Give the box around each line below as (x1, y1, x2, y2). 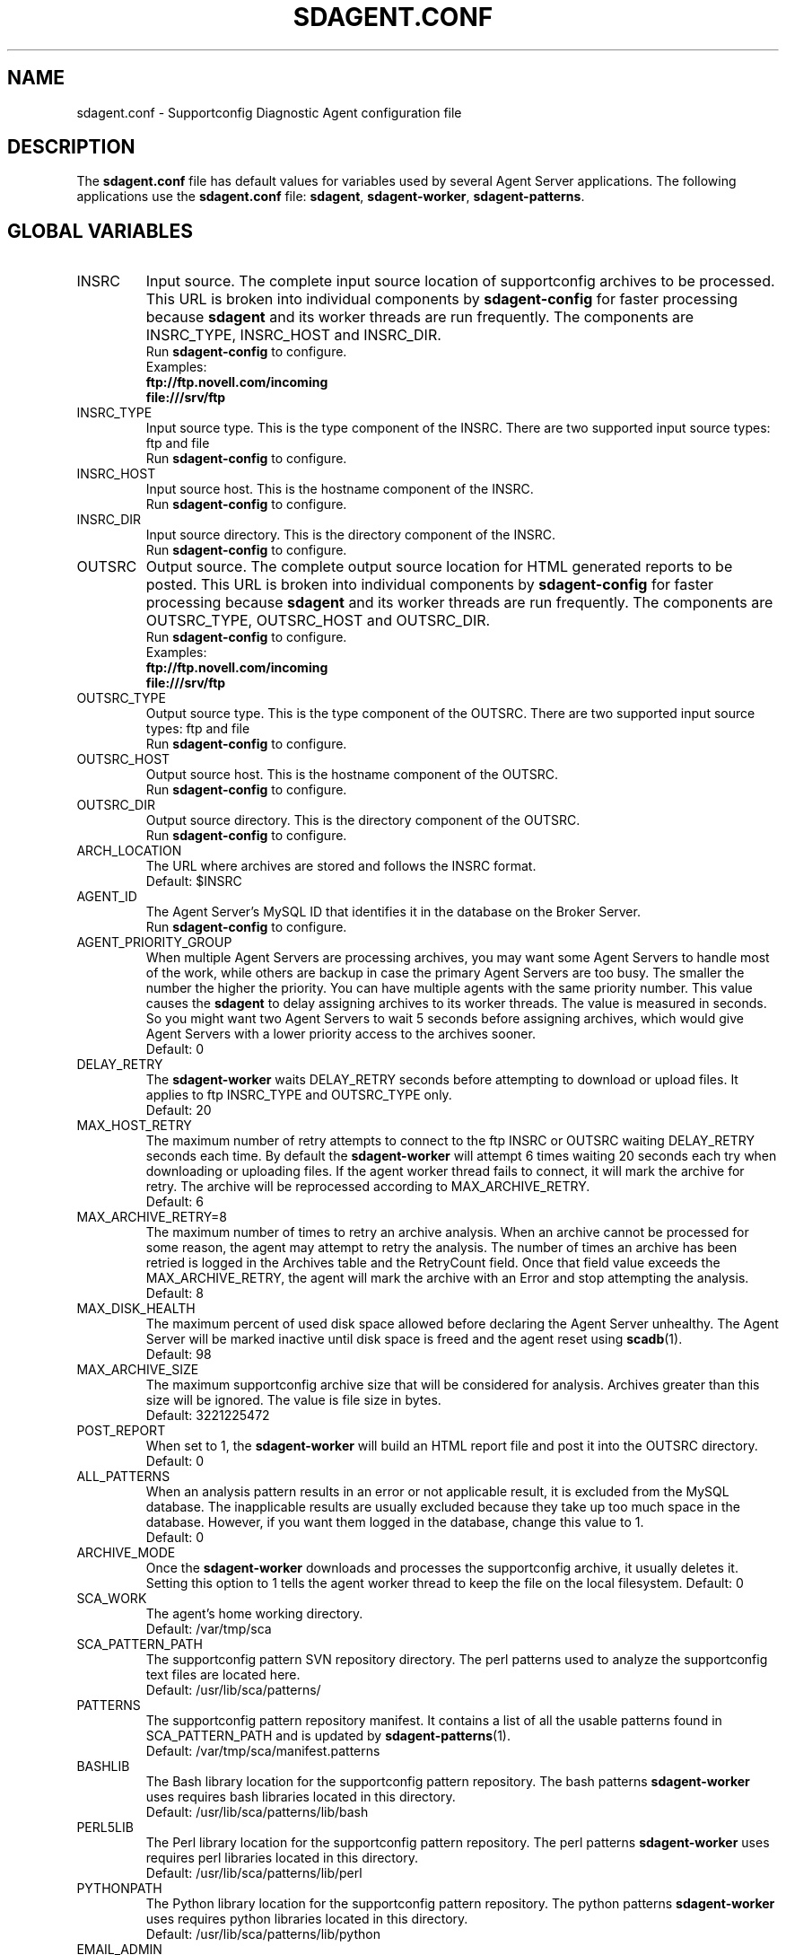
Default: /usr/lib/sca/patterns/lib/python (145, 1926, 380, 1942)
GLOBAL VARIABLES (7, 219, 193, 242)
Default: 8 (145, 1285, 204, 1302)
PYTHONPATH (76, 1880, 162, 1897)
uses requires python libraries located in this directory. (145, 1911, 468, 1927)
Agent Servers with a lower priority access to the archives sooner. (145, 1026, 536, 1042)
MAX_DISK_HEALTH (76, 1301, 196, 1317)
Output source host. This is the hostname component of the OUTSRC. (145, 767, 559, 783)
